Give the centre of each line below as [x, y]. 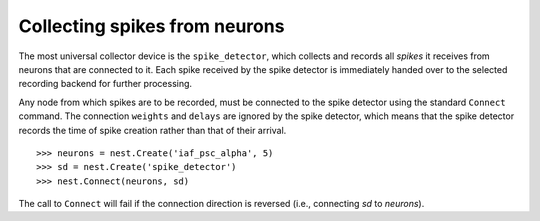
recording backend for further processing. [105, 84]
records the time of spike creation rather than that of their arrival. [152, 130]
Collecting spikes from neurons [151, 26]
